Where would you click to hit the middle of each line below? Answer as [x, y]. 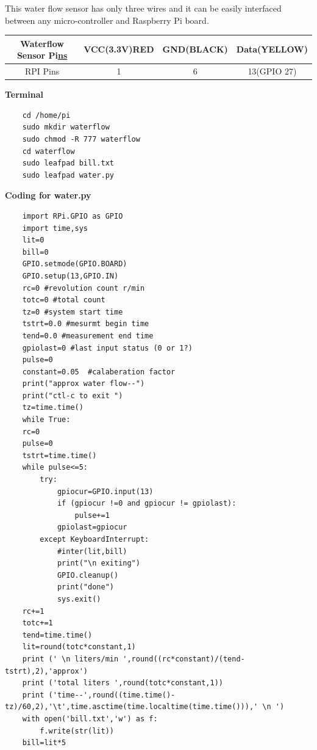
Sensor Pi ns [42, 55]
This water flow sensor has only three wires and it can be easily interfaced [143, 8]
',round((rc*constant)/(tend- [184, 659]
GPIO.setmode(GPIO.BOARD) [75, 264]
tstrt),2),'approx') [47, 671]
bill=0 [35, 252]
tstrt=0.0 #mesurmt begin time [86, 324]
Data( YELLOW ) [272, 49]
